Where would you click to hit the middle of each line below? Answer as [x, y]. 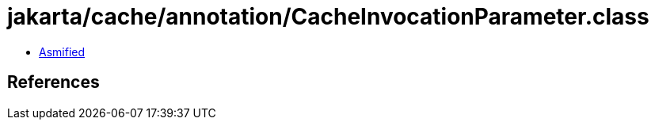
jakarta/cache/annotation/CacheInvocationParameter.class [328, 17]
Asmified [62, 52]
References [53, 82]
